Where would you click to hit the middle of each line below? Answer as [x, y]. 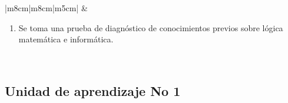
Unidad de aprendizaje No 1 [93, 90]
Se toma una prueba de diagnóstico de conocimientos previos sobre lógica [151, 27]
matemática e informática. [66, 39]
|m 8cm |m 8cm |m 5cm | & [46, 8]
